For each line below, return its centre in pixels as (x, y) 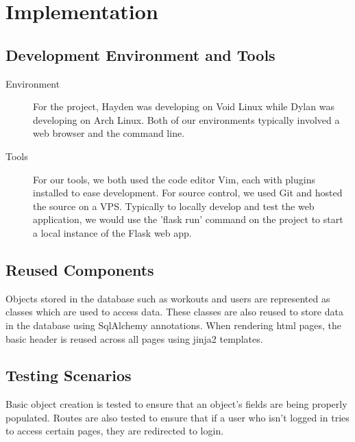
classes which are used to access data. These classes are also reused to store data (174, 312)
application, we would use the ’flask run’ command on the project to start (188, 219)
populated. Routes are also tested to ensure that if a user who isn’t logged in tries (177, 417)
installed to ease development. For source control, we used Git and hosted (188, 193)
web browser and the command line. (109, 133)
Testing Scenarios (69, 375)
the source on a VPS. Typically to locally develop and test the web (174, 206)
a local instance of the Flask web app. (112, 232)
